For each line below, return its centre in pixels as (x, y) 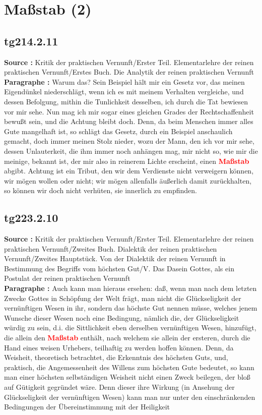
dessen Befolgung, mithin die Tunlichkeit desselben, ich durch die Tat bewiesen (126, 101)
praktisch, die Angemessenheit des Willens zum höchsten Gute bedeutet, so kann (129, 367)
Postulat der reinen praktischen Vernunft (67, 278)
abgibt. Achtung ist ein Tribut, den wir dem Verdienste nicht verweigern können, (129, 171)
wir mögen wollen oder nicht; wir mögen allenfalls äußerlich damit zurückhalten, (128, 180)
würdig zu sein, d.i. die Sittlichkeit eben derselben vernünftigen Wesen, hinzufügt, (130, 328)
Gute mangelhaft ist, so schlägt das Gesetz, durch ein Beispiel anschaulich (118, 131)
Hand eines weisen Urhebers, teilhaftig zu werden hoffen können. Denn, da (119, 347)
